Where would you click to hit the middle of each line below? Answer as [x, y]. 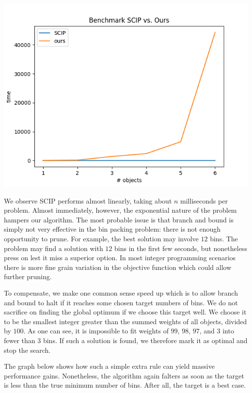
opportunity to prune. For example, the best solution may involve [101, 238]
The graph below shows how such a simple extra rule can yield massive [109, 366]
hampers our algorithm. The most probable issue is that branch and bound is [119, 219]
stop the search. [27, 350]
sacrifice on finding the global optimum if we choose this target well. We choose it [125, 312]
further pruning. [28, 276]
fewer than [20, 340]
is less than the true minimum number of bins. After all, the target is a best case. [125, 385]
